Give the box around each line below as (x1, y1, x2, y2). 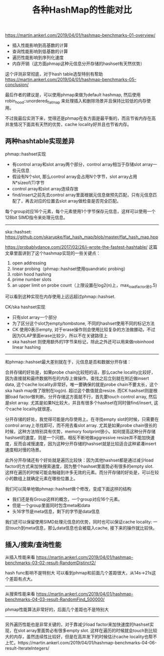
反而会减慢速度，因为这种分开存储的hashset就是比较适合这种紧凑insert (13, 441, 157, 446)
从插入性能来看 (5, 554, 35, 560)
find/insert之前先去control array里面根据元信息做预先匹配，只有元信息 (12, 191, 153, 198)
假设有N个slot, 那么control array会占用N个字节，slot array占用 (12, 173, 138, 179)
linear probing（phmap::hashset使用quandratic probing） (12, 266, 128, 272)
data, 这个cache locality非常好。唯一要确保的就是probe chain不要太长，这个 (5, 381, 159, 387)
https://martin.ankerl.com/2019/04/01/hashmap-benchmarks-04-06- (18, 640, 157, 646)
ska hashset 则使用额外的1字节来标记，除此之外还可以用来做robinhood (12, 339, 154, 344)
